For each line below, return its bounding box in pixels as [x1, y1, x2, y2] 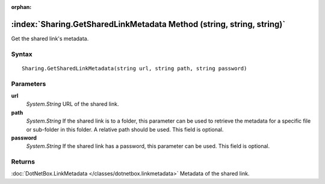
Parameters [11, 79, 46, 88]
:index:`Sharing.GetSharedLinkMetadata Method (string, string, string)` [11, 19, 286, 29]
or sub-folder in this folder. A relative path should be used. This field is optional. [26, 126, 224, 133]
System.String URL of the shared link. [26, 100, 119, 108]
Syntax [11, 50, 32, 58]
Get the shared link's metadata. [11, 35, 89, 42]
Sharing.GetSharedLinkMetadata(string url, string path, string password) [22, 65, 247, 72]
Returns [11, 158, 36, 166]
